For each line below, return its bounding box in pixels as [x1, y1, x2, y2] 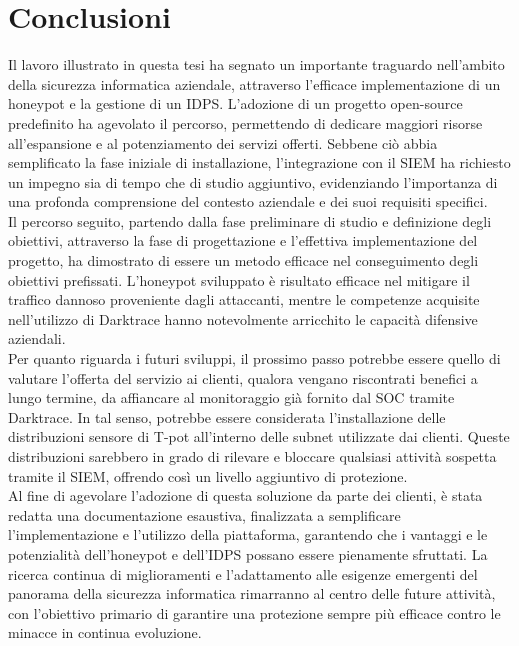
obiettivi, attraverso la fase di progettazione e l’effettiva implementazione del [8, 230, 478, 251]
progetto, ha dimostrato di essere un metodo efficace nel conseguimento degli [8, 250, 479, 271]
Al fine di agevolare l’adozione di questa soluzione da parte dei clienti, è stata [8, 485, 483, 506]
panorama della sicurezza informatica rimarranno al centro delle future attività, [8, 583, 496, 604]
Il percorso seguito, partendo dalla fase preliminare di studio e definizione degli [8, 210, 492, 231]
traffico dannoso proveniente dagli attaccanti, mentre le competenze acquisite [8, 289, 480, 310]
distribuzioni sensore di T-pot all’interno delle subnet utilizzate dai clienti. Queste [8, 426, 510, 447]
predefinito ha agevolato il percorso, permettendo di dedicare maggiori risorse [8, 112, 483, 133]
